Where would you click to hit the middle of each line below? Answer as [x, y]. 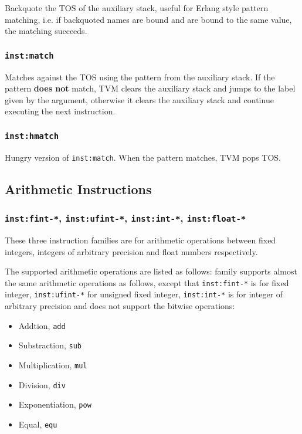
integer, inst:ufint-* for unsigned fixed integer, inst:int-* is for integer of [144, 294]
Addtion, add [42, 325]
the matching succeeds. [46, 31]
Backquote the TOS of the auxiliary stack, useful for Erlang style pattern [137, 8]
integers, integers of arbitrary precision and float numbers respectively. [131, 251]
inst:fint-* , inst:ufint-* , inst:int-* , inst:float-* [125, 218]
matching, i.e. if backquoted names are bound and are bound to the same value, [148, 19]
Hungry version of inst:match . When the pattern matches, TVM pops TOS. [143, 157]
